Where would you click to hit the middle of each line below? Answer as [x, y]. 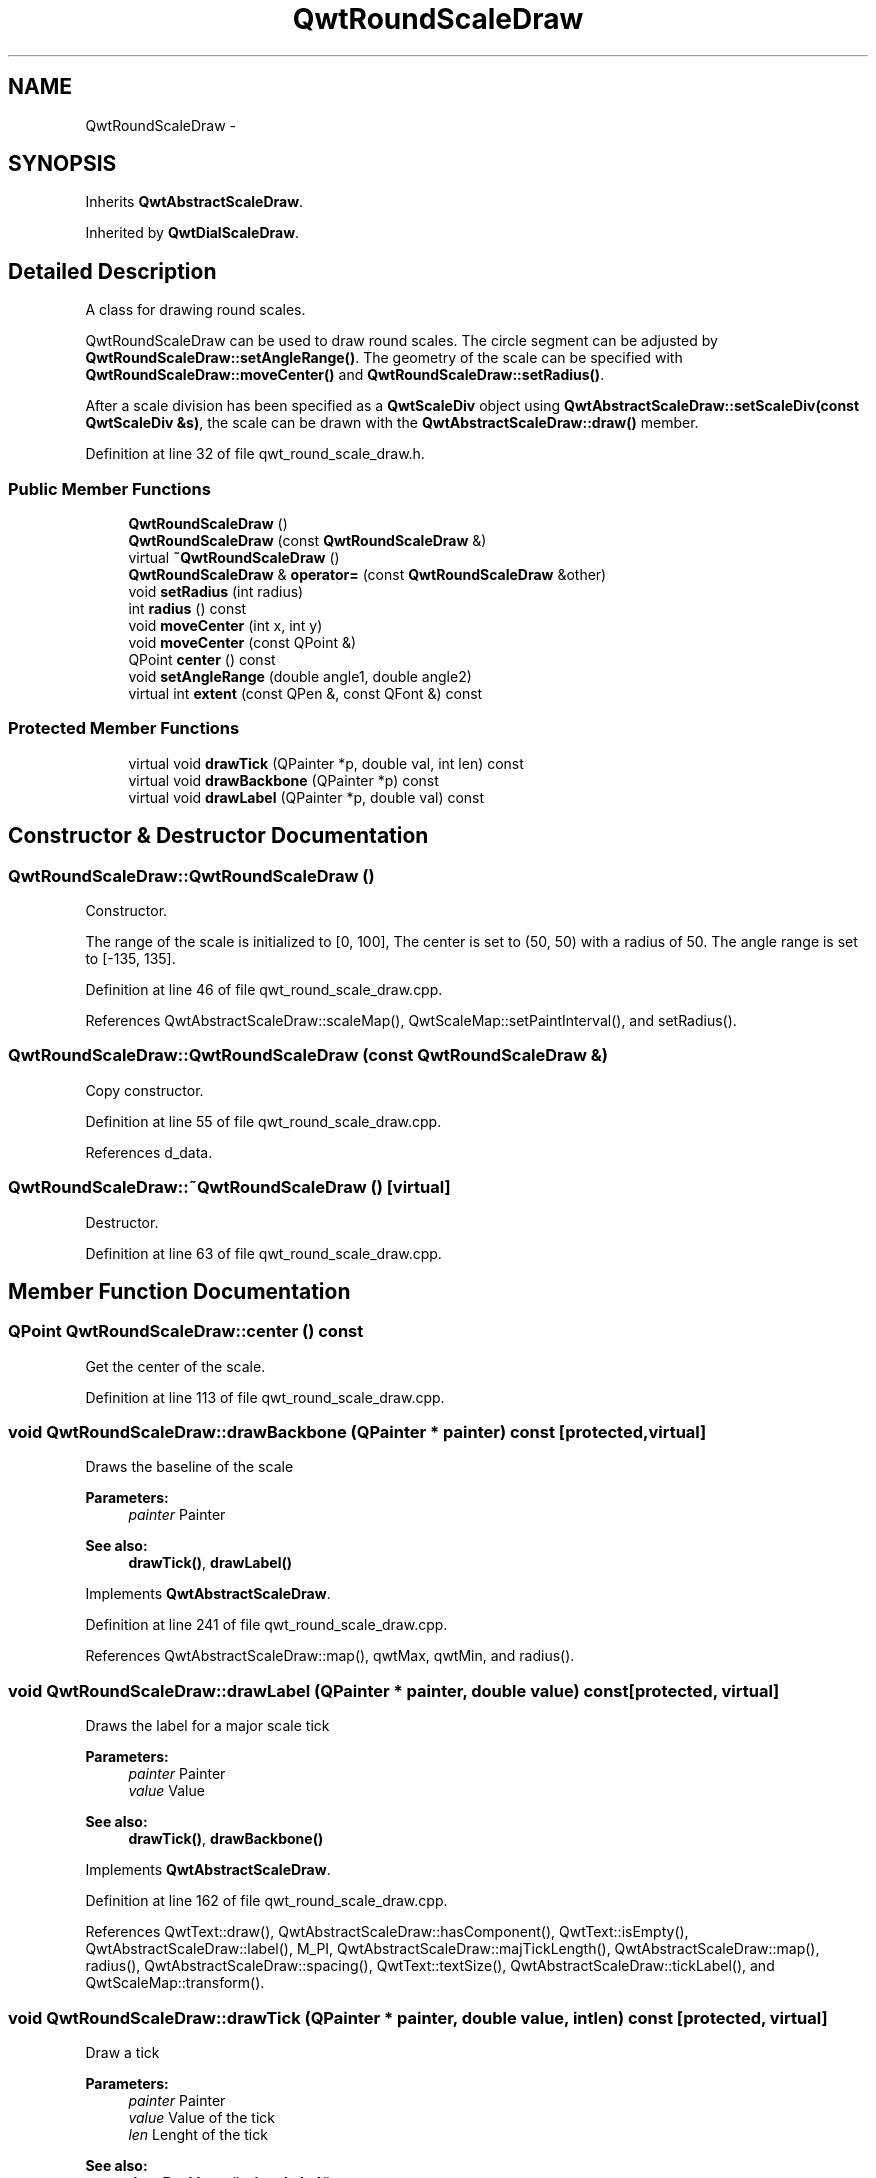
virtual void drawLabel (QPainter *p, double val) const [306, 797]
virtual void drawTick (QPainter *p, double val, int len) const [326, 763]
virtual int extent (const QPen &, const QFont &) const [305, 694]
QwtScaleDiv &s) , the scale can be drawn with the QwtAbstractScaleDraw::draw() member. [392, 423]
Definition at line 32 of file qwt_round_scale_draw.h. [255, 454]
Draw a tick [122, 2052]
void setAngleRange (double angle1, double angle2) [300, 677]
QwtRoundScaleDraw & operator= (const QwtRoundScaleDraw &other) [367, 575]
